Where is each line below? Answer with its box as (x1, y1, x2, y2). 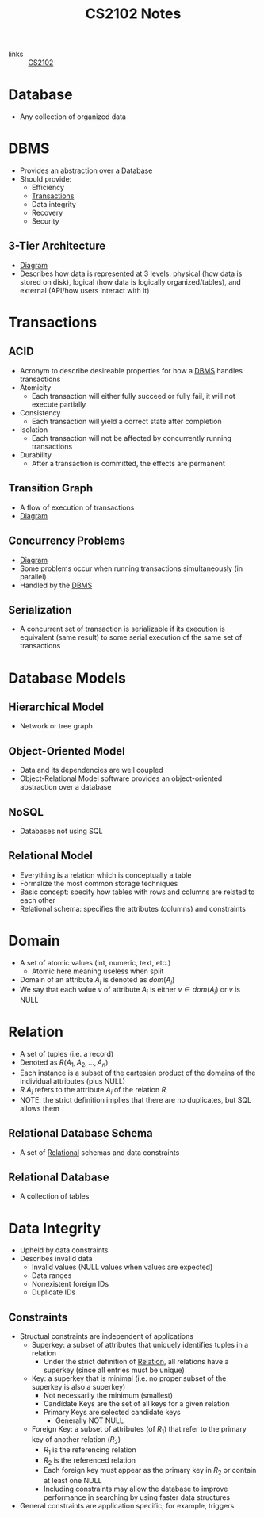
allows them (19, 1103, 59, 1113)
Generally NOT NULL (55, 1416, 124, 1425)
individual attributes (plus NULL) (19, 1076, 125, 1086)
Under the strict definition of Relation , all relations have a (43, 1357, 229, 1367)
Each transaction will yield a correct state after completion (31, 416, 222, 426)
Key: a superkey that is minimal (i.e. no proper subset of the (31, 1374, 227, 1383)
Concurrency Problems (8, 534, 125, 548)
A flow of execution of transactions (19, 503, 135, 512)
